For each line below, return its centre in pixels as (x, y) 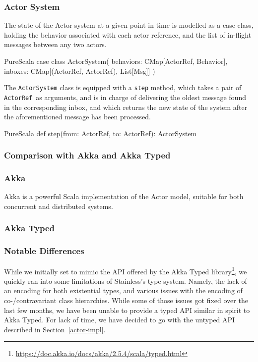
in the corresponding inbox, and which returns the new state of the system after (126, 107)
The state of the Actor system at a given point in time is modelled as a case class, (129, 25)
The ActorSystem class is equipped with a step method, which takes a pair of (123, 87)
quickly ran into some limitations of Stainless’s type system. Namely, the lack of (126, 281)
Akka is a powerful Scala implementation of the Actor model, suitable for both (124, 196)
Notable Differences (44, 251)
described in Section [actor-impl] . (55, 329)
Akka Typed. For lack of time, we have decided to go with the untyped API (120, 320)
